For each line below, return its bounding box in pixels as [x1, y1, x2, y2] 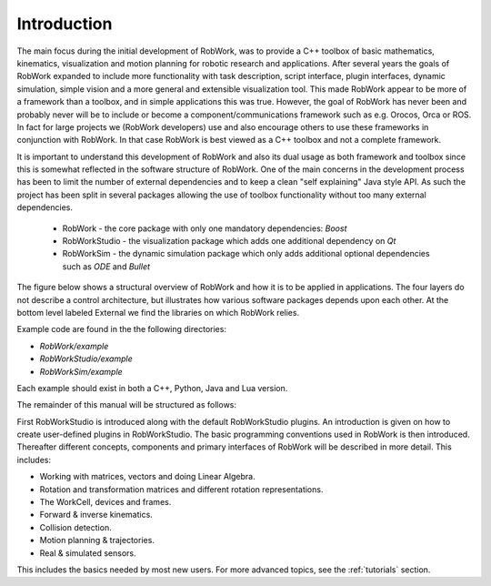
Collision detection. [39, 521, 113, 532]
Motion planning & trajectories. [39, 535, 155, 546]
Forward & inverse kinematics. [39, 510, 154, 520]
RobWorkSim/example [39, 366, 123, 377]
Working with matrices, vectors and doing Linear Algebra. [39, 471, 256, 482]
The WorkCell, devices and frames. [39, 497, 172, 508]
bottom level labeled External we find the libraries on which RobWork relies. [16, 307, 300, 318]
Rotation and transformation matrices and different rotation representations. [39, 483, 324, 495]
